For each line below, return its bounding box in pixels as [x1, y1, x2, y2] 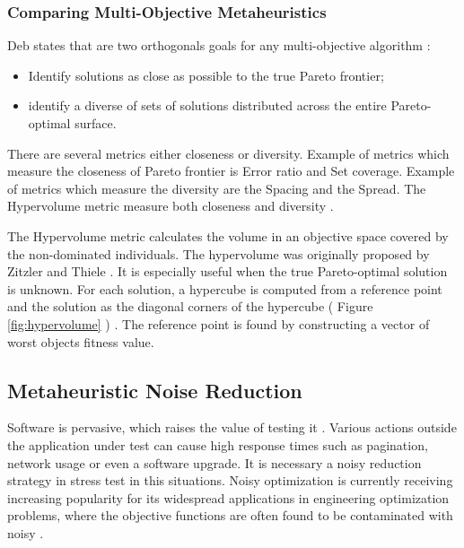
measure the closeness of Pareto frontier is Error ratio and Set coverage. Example [7, 161, 455, 180]
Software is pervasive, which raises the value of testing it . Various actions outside [7, 418, 457, 437]
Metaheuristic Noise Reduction [7, 376, 302, 404]
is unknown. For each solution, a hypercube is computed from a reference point [7, 279, 442, 298]
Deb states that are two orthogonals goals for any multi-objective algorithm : [7, 36, 431, 55]
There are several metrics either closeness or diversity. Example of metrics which [7, 144, 450, 162]
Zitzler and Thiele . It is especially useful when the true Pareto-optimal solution [7, 262, 448, 281]
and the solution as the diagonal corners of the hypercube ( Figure [7, 297, 373, 316]
